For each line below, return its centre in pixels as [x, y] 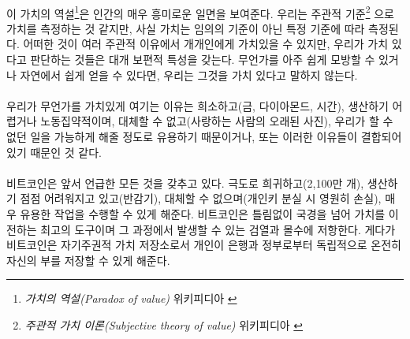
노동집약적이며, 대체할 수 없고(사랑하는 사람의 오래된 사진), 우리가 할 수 [217, 121]
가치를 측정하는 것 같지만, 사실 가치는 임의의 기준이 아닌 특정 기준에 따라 [186, 28]
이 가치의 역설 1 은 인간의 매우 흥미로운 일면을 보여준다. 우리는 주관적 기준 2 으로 [200, 12]
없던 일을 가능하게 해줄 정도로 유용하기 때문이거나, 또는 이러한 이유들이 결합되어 [204, 136]
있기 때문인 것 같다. [54, 152]
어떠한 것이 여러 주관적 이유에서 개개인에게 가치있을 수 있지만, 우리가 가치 [206, 44]
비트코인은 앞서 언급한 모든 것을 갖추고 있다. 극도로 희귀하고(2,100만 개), [185, 183]
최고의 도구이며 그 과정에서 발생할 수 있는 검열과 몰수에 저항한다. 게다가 [218, 229]
